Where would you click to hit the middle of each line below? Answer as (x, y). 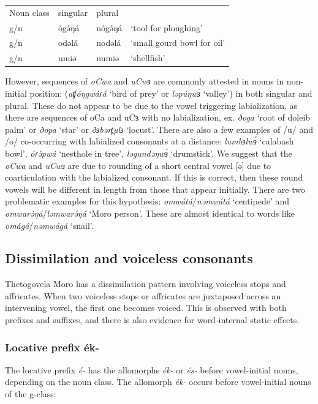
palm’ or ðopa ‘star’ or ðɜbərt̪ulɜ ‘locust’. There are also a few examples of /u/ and (159, 129)
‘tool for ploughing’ (167, 27)
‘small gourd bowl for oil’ (178, 43)
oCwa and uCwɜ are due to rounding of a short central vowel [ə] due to (138, 165)
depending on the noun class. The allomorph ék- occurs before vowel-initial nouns (158, 382)
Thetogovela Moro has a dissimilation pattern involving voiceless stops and (146, 284)
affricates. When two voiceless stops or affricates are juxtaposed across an (143, 295)
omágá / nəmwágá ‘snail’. (49, 225)
